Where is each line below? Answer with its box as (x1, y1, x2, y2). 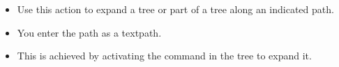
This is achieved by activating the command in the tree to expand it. (17, 48, 312, 63)
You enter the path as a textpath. (17, 25, 162, 39)
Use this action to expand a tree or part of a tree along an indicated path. (17, 2, 334, 16)
